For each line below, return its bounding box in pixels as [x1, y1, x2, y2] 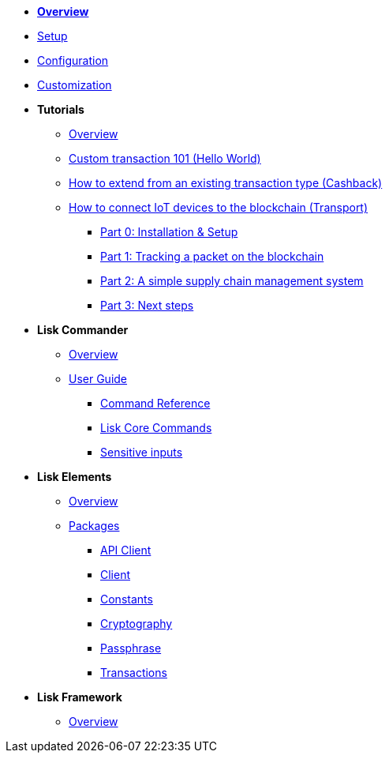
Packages [69, 519, 120, 532]
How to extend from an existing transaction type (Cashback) [69, 176, 383, 190]
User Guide [69, 372, 128, 385]
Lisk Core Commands [100, 421, 212, 434]
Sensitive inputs [100, 445, 183, 459]
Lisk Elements [37, 470, 112, 483]
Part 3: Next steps [100, 299, 194, 312]
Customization [37, 78, 112, 92]
